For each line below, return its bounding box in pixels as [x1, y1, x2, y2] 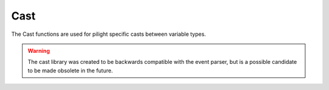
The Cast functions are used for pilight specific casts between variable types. [11, 30, 207, 38]
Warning [27, 47, 50, 54]
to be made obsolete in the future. [27, 67, 113, 74]
